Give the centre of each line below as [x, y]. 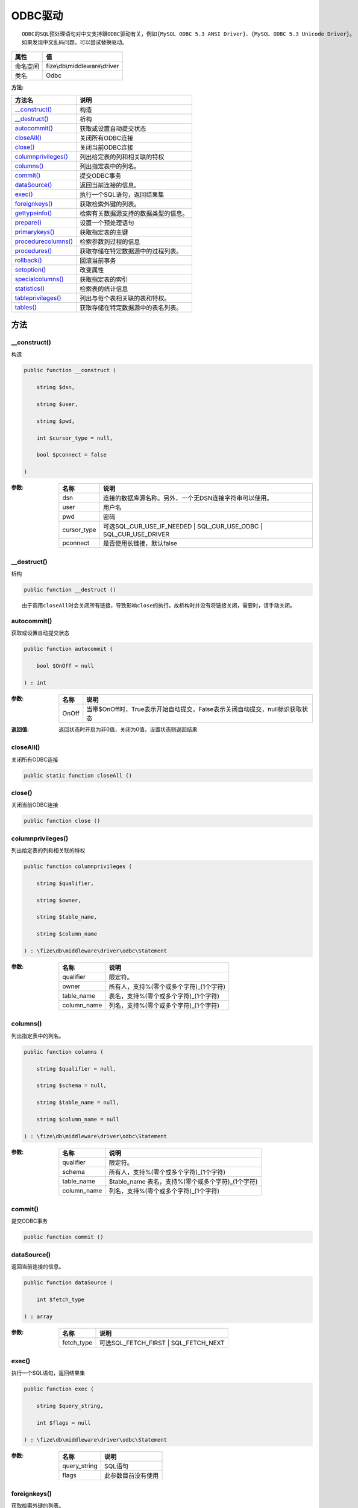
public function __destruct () [70, 589]
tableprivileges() [38, 297]
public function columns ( [64, 1052]
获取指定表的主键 [104, 232]
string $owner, [59, 900]
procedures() [33, 250]
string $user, [57, 404]
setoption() [30, 270]
